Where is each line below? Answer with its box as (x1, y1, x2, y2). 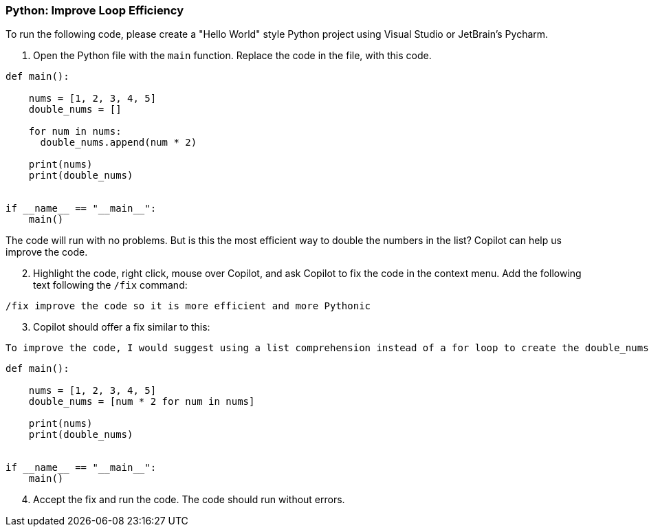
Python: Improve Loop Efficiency (5, 3, 184, 17)
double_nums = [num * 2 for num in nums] (28, 396, 255, 408)
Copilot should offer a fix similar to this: (33, 321, 210, 333)
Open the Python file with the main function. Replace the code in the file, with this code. (33, 49, 432, 62)
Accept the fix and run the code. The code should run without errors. (33, 494, 345, 506)
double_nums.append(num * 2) (40, 137, 197, 148)
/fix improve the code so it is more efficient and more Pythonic (5, 300, 371, 312)
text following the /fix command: (33, 279, 188, 291)
